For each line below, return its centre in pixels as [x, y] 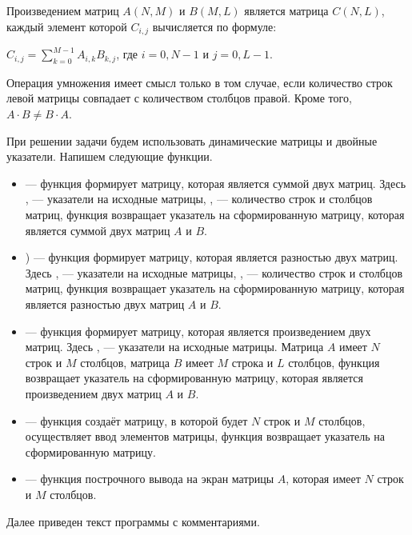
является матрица [286, 10]
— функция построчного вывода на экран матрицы [150, 479]
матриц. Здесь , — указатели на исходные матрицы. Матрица [174, 347]
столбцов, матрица [125, 362]
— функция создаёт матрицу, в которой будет [136, 420]
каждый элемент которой [67, 26]
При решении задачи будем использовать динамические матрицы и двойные [192, 140]
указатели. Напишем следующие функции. [110, 156]
